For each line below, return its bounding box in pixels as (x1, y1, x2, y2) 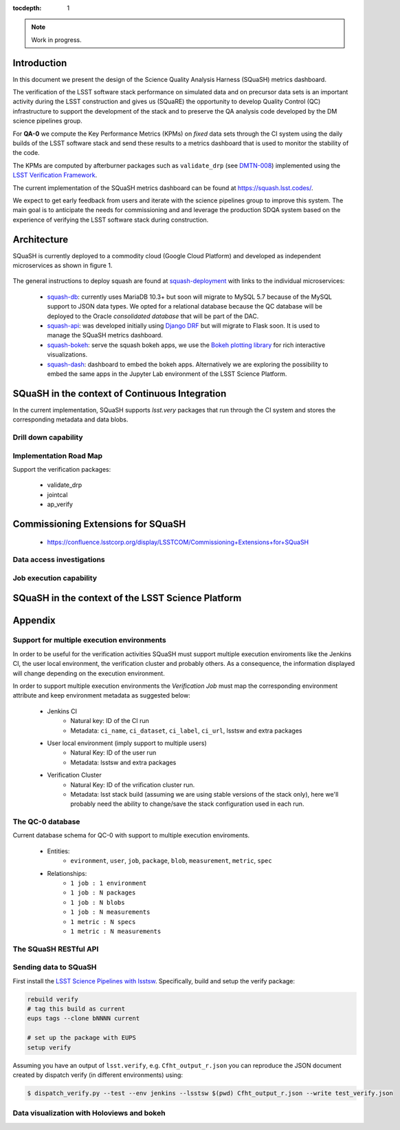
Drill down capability (12, 432, 83, 442)
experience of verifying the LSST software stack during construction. (12, 216, 209, 224)
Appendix (12, 614, 56, 626)
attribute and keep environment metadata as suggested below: (12, 691, 190, 700)
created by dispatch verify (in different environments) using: (12, 1071, 184, 1079)
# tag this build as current (27, 1005, 126, 1013)
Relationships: (47, 869, 87, 877)
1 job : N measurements (70, 908, 151, 916)
